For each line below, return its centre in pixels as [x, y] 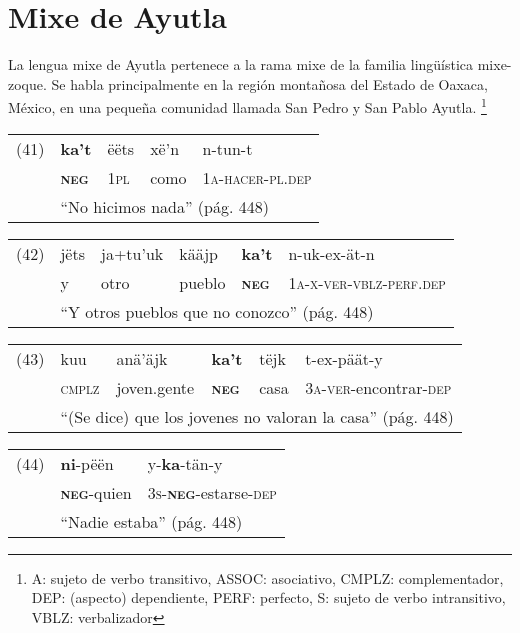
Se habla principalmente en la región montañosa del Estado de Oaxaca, [269, 83]
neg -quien [96, 492]
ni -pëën [87, 463]
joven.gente [155, 387]
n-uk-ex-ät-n [331, 253]
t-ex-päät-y [344, 358]
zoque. [27, 83]
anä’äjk [142, 358]
